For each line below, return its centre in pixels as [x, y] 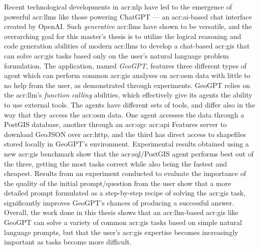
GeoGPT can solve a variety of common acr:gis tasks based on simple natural [123, 222]
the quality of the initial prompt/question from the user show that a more [118, 183]
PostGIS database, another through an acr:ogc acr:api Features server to [115, 124]
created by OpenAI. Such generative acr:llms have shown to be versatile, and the [128, 26]
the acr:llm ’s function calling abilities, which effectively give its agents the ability [128, 95]
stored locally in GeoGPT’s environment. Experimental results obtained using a [126, 144]
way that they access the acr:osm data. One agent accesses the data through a [124, 114]
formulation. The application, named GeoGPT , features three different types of [125, 65]
